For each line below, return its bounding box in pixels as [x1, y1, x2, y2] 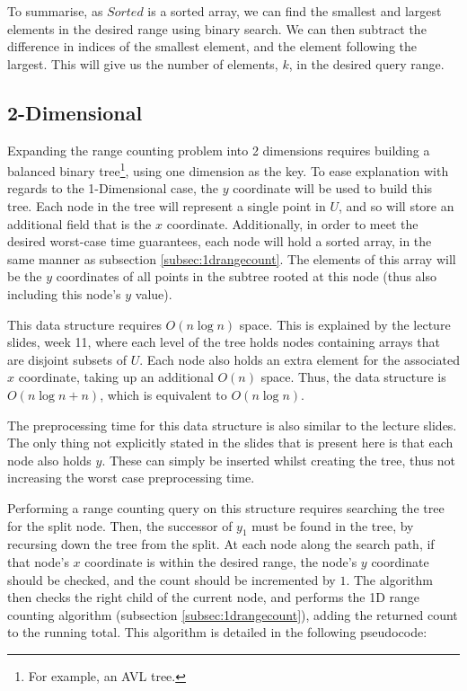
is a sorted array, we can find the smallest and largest [147, 2, 442, 20]
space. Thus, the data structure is [260, 368, 446, 386]
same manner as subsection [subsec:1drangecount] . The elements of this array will [7, 249, 456, 268]
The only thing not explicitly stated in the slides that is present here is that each [7, 433, 454, 452]
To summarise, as [7, 2, 103, 20]
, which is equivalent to [100, 385, 227, 403]
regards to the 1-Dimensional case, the [7, 179, 218, 198]
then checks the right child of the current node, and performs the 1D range [7, 588, 420, 607]
